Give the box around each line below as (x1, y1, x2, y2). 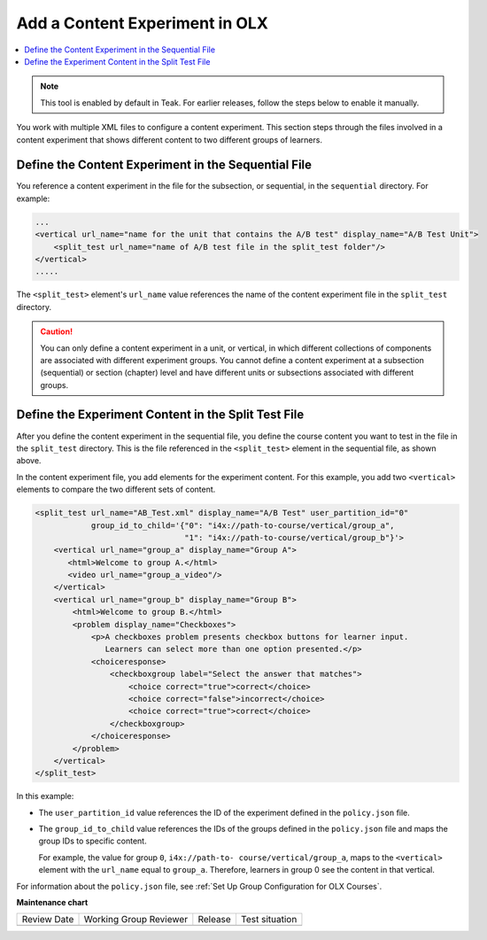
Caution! (40, 326, 73, 337)
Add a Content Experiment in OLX (16, 13, 269, 33)
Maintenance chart (16, 897, 89, 908)
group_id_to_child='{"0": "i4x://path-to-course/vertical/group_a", (90, 520, 395, 531)
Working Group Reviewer (83, 913, 189, 926)
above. (16, 455, 42, 466)
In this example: (16, 791, 74, 802)
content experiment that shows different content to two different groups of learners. (16, 134, 323, 145)
